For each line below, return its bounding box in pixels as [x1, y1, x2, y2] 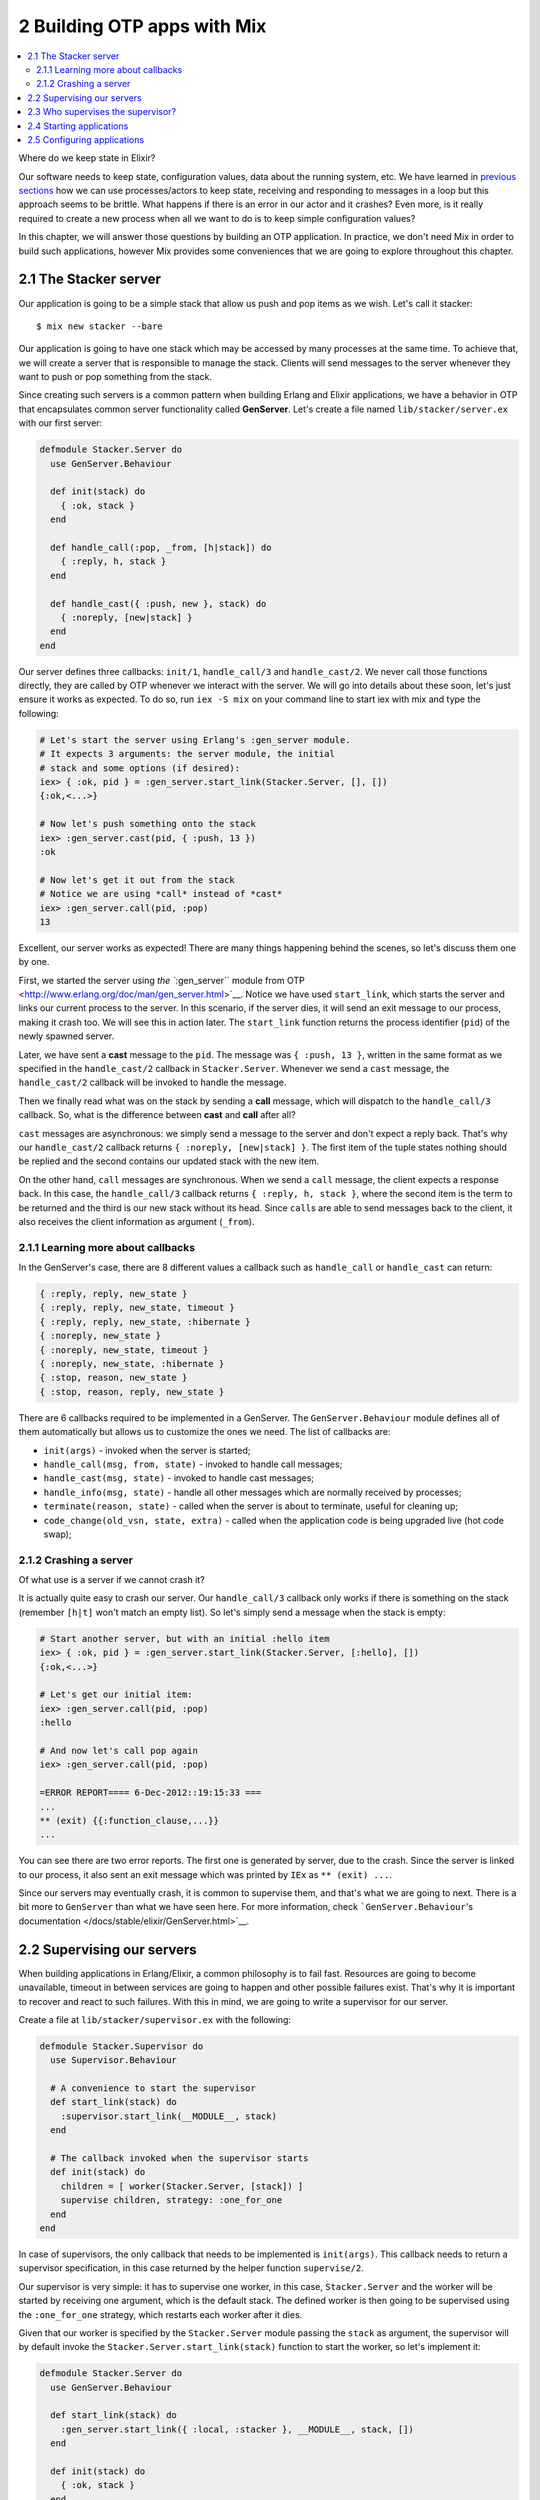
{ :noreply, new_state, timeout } [39, 1344, 209, 1355]
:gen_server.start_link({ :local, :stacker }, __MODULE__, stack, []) [60, 2423, 415, 2435]
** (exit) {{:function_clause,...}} [39, 1815, 220, 1826]
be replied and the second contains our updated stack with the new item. [18, 1155, 320, 1167]
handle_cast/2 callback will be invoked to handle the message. [18, 1076, 287, 1089]
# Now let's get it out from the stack [39, 874, 235, 885]
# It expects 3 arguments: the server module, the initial [39, 748, 335, 760]
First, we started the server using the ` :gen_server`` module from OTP [18, 974, 305, 986]
